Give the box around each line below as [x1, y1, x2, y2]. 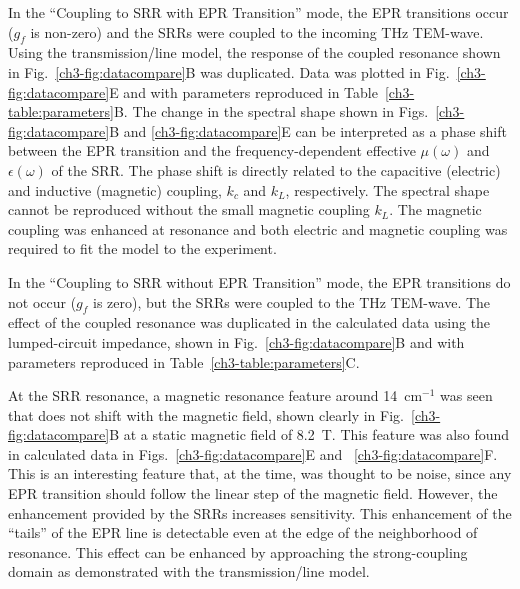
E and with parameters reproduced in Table [109, 81, 378, 102]
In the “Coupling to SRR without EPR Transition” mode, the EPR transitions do [8, 271, 511, 292]
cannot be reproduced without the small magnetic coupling [8, 199, 370, 220]
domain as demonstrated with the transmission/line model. [8, 561, 370, 582]
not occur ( [8, 291, 77, 312]
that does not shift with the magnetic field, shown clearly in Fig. [8, 404, 404, 425]
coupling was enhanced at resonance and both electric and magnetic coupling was [8, 218, 508, 239]
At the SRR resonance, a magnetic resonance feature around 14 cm [8, 385, 423, 406]
